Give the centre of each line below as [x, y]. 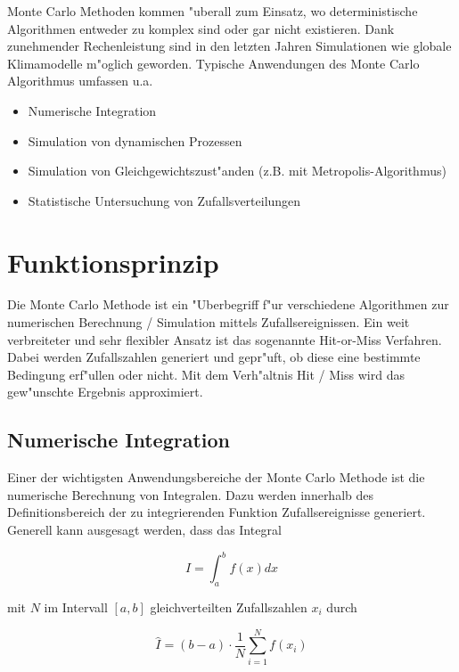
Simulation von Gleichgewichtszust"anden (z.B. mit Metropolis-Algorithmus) [237, 171]
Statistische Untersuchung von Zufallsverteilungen [164, 200]
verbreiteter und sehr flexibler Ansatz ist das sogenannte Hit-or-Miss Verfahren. [225, 339]
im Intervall [76, 606]
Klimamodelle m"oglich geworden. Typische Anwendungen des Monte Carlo [213, 63]
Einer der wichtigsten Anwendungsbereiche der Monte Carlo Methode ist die [216, 477]
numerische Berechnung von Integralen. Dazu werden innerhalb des [191, 494]
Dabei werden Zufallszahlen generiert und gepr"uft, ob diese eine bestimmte [214, 357]
